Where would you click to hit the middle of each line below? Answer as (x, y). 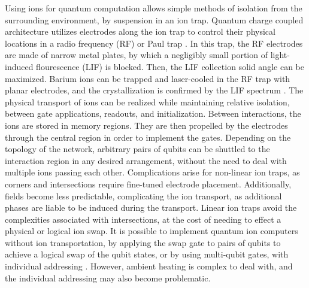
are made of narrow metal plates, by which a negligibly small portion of (136, 55)
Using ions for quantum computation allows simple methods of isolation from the (154, 8)
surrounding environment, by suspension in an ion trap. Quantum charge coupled (154, 19)
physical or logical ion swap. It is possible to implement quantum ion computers (152, 231)
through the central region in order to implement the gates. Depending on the (148, 137)
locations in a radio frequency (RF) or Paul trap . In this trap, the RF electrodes (154, 43)
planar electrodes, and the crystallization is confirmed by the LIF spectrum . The (154, 90)
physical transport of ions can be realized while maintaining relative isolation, (147, 101)
